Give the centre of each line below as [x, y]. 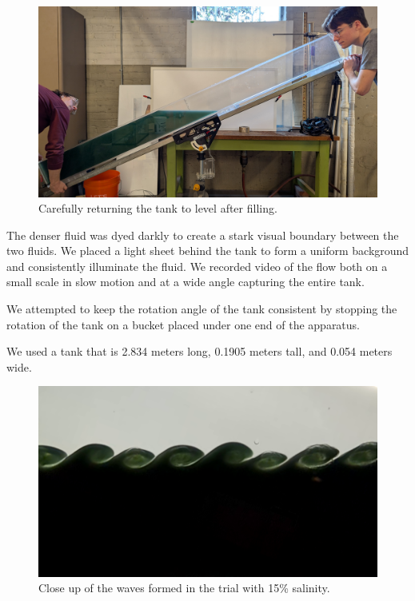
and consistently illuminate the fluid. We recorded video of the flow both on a [197, 266]
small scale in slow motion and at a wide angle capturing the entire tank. [186, 282]
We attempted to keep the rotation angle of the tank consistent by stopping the [202, 309]
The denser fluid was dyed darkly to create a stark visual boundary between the [203, 235]
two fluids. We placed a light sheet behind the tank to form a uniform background [208, 251]
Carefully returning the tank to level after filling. [158, 208]
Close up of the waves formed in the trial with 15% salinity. [184, 588]
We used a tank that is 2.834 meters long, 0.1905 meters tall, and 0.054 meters [200, 351]
